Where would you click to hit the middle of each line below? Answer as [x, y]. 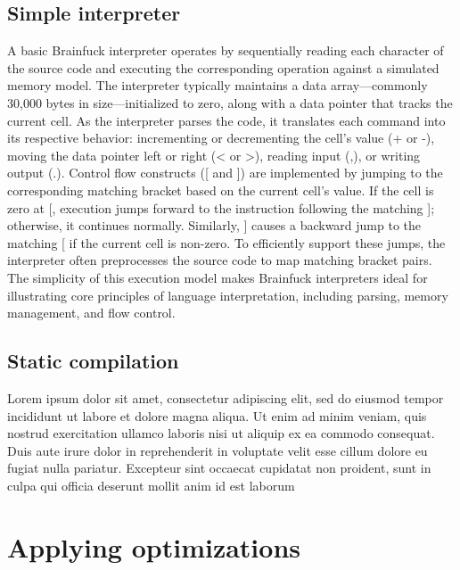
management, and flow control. [91, 313]
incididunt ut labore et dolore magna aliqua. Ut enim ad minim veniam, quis [217, 415]
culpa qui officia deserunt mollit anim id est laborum [151, 485]
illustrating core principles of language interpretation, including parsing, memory [228, 295]
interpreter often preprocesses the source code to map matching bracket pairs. [220, 260]
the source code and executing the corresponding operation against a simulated [223, 67]
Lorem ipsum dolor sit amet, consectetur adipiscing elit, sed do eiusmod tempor [226, 397]
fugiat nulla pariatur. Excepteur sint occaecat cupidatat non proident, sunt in [219, 468]
